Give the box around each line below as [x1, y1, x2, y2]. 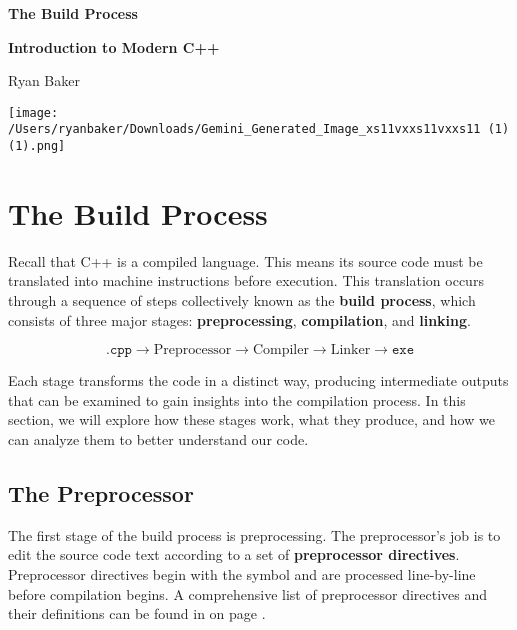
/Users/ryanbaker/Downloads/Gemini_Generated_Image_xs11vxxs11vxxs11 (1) [8, 122, 510, 137]
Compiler [252, 343, 309, 358]
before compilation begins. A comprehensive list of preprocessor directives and [8, 583, 488, 604]
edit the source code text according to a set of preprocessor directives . [8, 544, 460, 565]
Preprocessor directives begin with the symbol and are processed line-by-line [8, 564, 476, 585]
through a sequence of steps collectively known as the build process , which [8, 290, 476, 311]
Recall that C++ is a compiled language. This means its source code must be [8, 250, 483, 271]
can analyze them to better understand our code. [8, 429, 309, 450]
